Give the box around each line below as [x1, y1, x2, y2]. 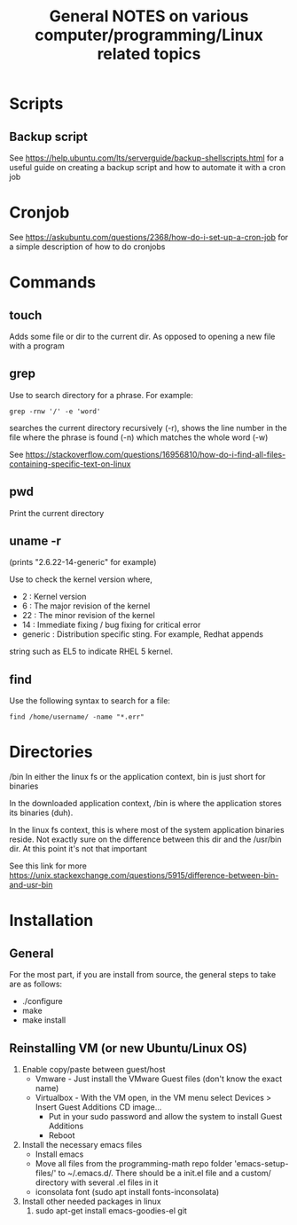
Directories [9, 742, 93, 762]
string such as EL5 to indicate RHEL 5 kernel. [9, 646, 173, 657]
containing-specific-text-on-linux [9, 459, 131, 469]
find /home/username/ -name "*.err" [9, 712, 145, 722]
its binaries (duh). [9, 807, 74, 818]
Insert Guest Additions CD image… [35, 1102, 162, 1112]
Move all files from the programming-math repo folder [35, 1158, 233, 1168]
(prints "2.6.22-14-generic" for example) [9, 557, 157, 568]
